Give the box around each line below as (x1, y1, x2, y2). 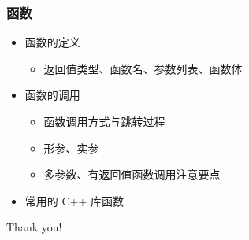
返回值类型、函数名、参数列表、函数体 (43, 60, 243, 76)
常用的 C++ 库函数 (24, 192, 124, 209)
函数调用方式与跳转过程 (43, 113, 165, 129)
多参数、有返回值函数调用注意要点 (43, 166, 221, 183)
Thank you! (6, 219, 62, 235)
